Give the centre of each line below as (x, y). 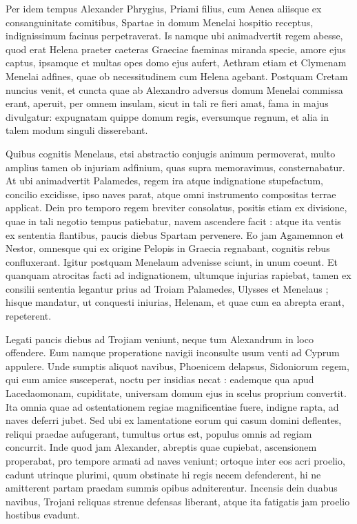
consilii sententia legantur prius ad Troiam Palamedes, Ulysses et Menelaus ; (167, 288)
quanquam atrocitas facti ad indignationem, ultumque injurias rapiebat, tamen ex (178, 275)
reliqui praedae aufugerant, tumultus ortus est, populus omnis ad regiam (159, 433)
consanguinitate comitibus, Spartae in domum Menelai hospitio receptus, (160, 22)
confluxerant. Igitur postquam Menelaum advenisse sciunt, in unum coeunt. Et (172, 261)
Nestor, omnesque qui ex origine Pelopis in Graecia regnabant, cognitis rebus (168, 248)
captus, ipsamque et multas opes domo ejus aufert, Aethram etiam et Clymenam (176, 62)
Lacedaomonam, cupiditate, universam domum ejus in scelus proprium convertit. (176, 393)
